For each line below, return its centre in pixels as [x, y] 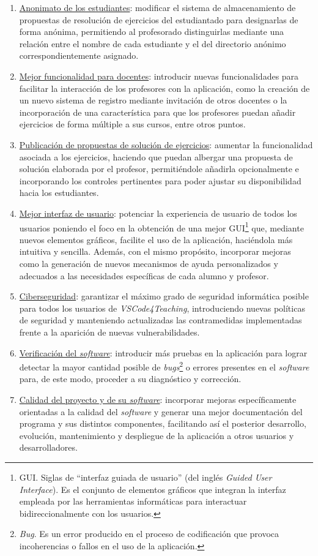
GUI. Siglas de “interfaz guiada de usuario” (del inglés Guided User [146, 477]
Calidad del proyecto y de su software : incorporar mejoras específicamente [158, 399]
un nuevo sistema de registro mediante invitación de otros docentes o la [153, 100]
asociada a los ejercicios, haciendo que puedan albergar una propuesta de [156, 156]
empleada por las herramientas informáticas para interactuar [133, 501]
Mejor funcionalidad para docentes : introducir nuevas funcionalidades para [159, 76]
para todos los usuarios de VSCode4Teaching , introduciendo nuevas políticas [162, 308]
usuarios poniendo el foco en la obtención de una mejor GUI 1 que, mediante [161, 227]
